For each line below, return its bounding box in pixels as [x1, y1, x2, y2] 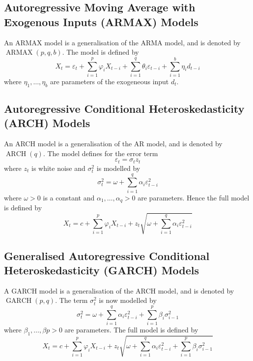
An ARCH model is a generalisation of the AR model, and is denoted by [4, 138, 223, 149]
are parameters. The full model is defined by [64, 325, 198, 335]
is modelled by [96, 163, 141, 173]
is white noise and [31, 163, 85, 173]
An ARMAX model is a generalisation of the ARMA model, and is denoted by [4, 37, 241, 47]
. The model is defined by [62, 47, 139, 57]
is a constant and [43, 192, 95, 202]
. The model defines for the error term [43, 148, 158, 158]
